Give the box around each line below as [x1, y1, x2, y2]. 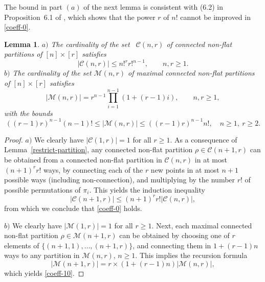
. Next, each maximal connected [151, 220, 252, 230]
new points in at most [150, 164, 219, 175]
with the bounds [4, 107, 53, 118]
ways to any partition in [4, 250, 80, 261]
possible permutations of [4, 184, 81, 195]
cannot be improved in [180, 11, 251, 22]
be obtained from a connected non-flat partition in [4, 154, 162, 165]
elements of [4, 240, 39, 250]
